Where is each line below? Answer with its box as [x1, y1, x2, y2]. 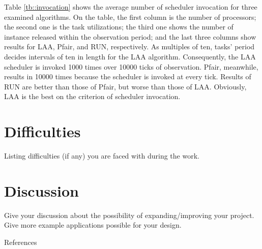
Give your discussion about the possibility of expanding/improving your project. [4, 209, 254, 220]
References [4, 236, 37, 247]
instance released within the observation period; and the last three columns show [4, 31, 256, 42]
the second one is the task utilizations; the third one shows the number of [4, 21, 234, 32]
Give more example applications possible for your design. [4, 220, 182, 230]
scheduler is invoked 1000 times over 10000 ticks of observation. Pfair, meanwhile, [4, 61, 258, 72]
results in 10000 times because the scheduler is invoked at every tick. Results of [4, 71, 251, 82]
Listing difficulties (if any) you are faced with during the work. [4, 150, 199, 161]
